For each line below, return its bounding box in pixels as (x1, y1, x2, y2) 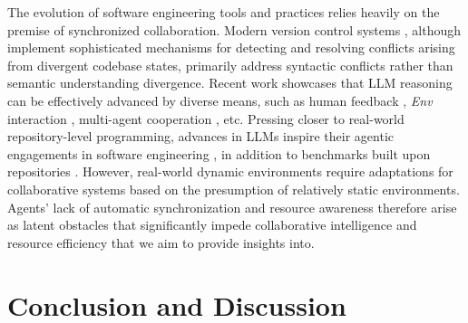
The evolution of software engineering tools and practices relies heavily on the (7, 3, 440, 21)
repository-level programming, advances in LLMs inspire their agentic (7, 127, 394, 146)
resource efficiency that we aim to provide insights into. (7, 233, 315, 252)
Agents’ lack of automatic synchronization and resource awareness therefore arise (7, 197, 457, 216)
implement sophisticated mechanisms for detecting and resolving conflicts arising (7, 38, 455, 57)
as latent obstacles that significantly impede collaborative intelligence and (7, 215, 417, 234)
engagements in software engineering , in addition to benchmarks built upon (7, 144, 431, 163)
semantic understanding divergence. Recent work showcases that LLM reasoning (7, 73, 453, 92)
